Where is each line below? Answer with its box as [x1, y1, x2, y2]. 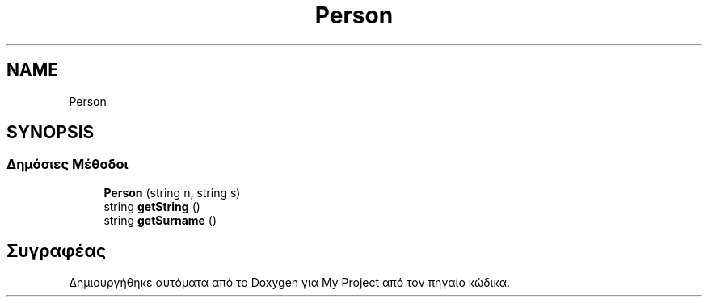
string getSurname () [103, 213, 217, 227]
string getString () [103, 199, 200, 213]
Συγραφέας [6, 241, 107, 262]
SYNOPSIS [6, 122, 95, 143]
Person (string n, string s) [103, 185, 241, 200]
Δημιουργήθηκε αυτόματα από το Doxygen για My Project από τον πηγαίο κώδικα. [69, 275, 511, 289]
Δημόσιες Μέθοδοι [6, 156, 129, 173]
